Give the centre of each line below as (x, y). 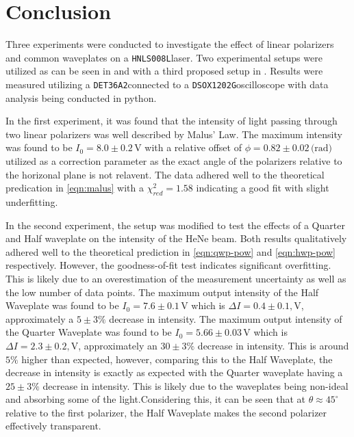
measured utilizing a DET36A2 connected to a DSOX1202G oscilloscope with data (167, 84)
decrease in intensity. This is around (273, 345)
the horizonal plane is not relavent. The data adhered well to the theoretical (165, 174)
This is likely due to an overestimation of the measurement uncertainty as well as (176, 278)
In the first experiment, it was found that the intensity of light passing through (172, 121)
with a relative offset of (193, 147)
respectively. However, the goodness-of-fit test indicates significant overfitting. (168, 265)
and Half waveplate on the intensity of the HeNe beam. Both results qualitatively (176, 238)
